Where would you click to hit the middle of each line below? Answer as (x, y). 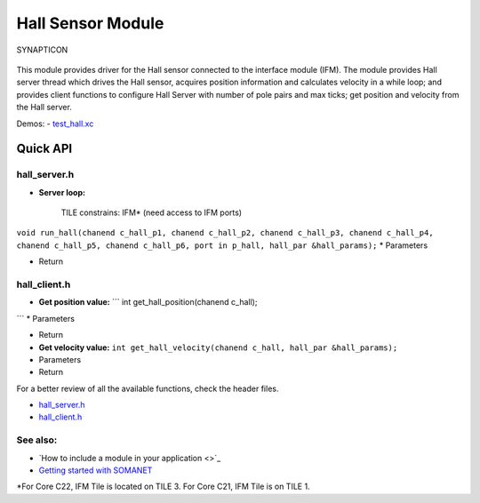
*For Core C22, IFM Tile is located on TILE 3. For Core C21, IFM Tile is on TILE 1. (163, 487)
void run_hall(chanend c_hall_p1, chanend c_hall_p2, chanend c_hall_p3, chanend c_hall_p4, (225, 233)
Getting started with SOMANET (96, 470)
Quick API (44, 149)
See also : (37, 440)
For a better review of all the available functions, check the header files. (148, 388)
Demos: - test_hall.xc (55, 124)
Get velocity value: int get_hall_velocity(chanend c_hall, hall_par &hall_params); (218, 347)
